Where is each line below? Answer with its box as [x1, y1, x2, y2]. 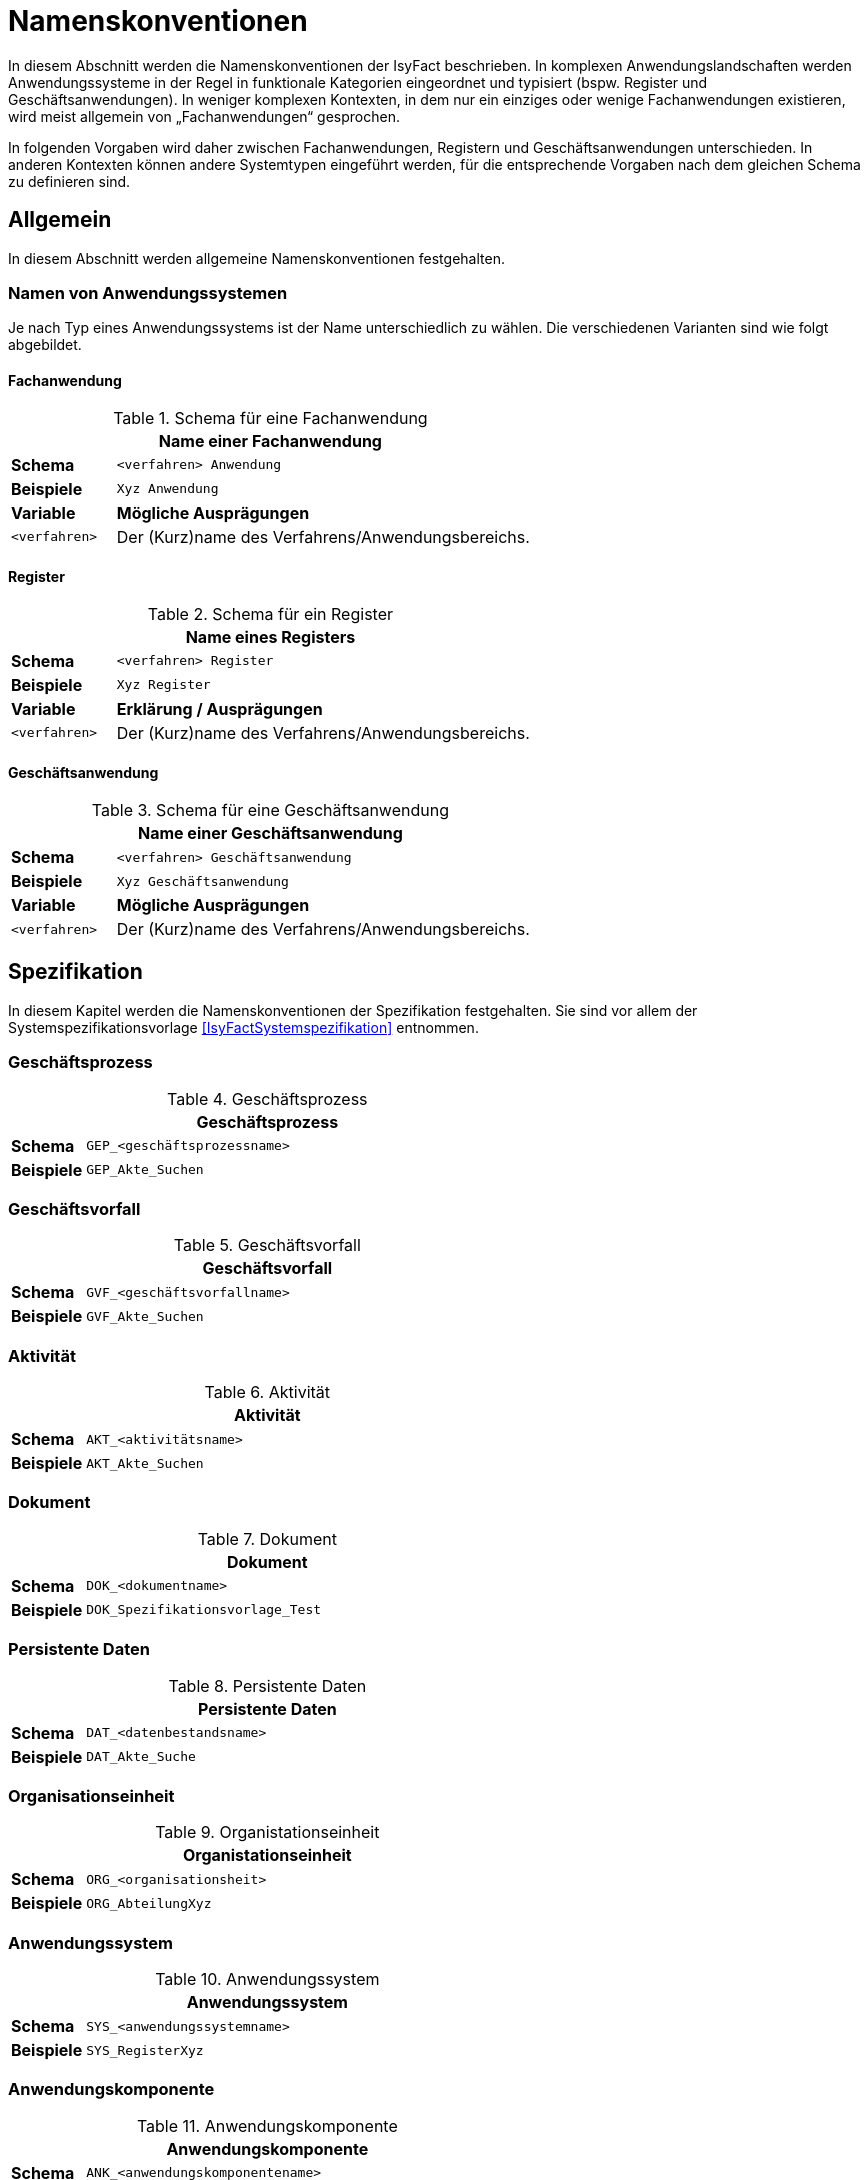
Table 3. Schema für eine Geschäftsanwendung [91, 800, 449, 820]
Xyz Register [116, 677, 211, 693]
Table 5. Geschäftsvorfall [173, 1235, 361, 1256]
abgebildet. [8, 336, 82, 354]
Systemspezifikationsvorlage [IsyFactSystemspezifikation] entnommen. [8, 1018, 479, 1036]
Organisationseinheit [8, 1785, 175, 1806]
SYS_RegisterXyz [86, 2042, 204, 2058]
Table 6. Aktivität [204, 1382, 331, 1403]
